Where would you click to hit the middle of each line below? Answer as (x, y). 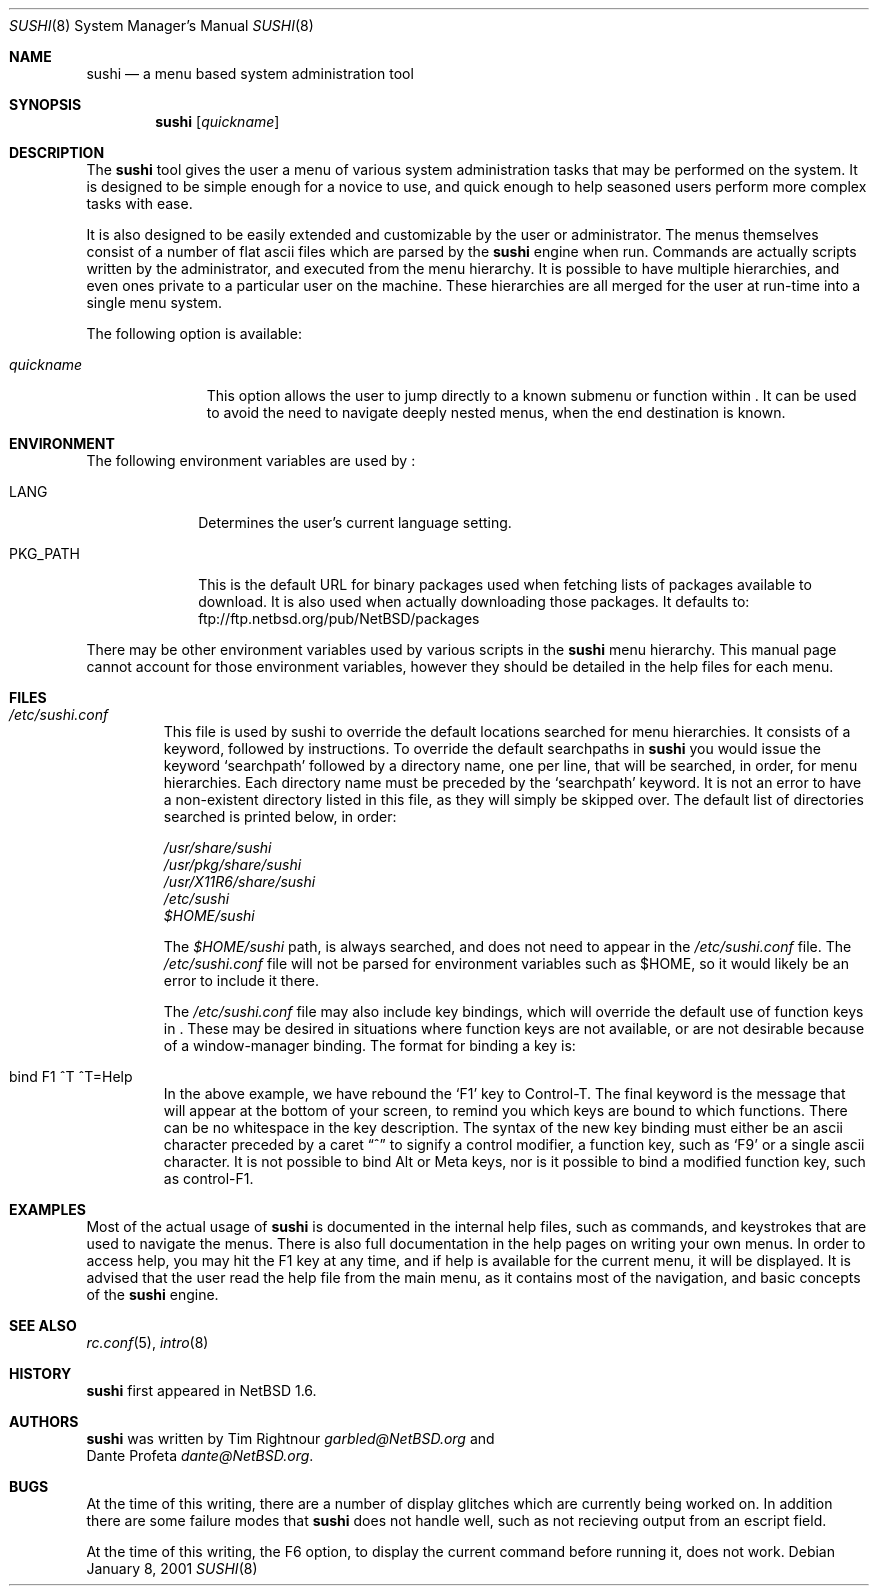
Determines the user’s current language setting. (355, 522)
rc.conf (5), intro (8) (147, 1342)
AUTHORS (44, 1421)
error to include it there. (241, 980)
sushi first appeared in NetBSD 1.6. (201, 1390)
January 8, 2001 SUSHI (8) (172, 1568)
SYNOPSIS (45, 104)
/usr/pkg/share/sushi (232, 864)
